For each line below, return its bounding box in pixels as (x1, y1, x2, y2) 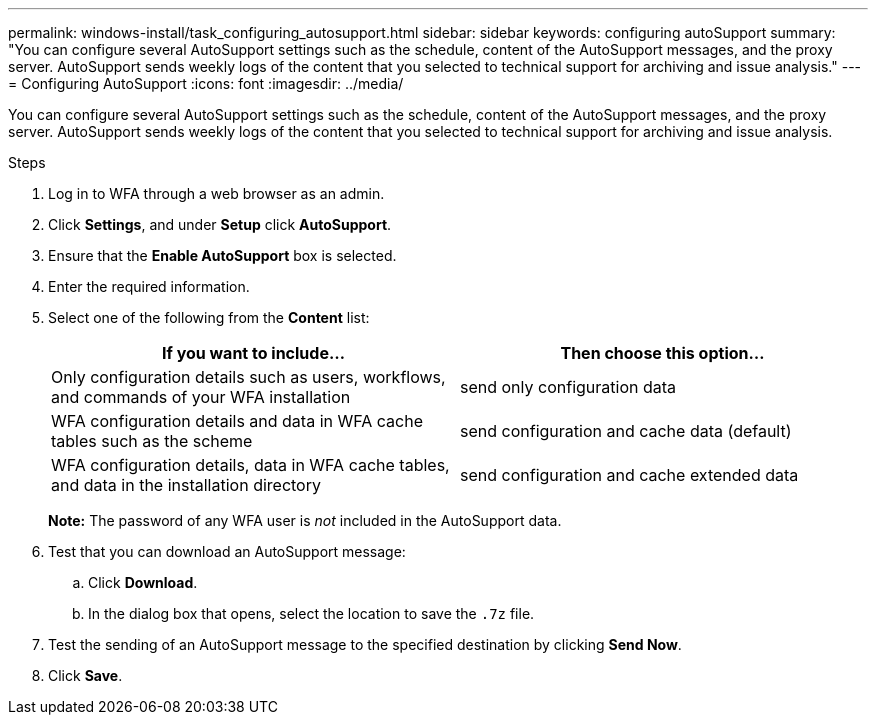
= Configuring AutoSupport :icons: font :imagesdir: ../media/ (8, 75, 404, 92)
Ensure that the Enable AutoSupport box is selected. (48, 247, 397, 264)
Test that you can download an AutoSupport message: (48, 543, 406, 560)
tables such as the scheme (51, 431, 253, 451)
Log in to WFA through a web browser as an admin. (48, 185, 385, 202)
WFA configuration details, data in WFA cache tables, (51, 455, 450, 475)
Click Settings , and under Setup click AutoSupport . (48, 216, 392, 233)
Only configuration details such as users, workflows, (51, 367, 446, 387)
